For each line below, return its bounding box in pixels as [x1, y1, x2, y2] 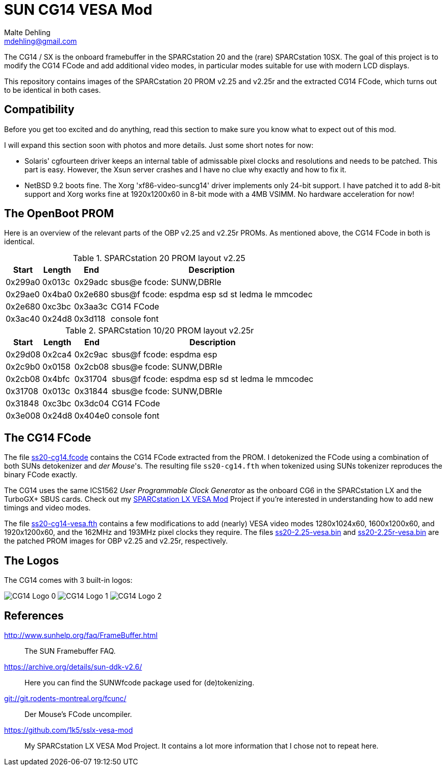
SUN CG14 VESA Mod [4, 1, 153, 18]
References [4, 609, 64, 622]
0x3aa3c [74, 301, 108, 312]
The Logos [4, 554, 59, 567]
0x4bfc [42, 374, 70, 384]
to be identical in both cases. [4, 85, 101, 94]
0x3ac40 [6, 314, 40, 324]
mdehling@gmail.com [4, 36, 77, 45]
